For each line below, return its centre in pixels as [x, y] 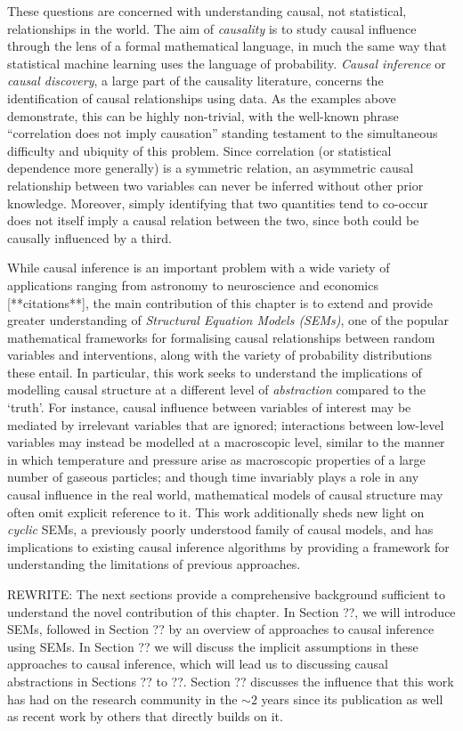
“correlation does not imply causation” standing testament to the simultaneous [223, 133]
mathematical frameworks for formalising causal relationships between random [221, 337]
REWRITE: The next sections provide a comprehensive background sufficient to [226, 594]
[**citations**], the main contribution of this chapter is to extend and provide [220, 302]
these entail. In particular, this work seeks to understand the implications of [215, 372]
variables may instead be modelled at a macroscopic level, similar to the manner [226, 442]
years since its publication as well [352, 699]
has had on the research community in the [122, 699]
